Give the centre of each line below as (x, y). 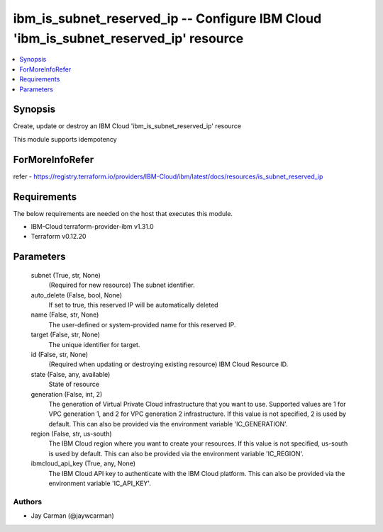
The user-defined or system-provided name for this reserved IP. (142, 324)
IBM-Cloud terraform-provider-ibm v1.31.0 (92, 227)
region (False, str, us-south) (72, 434)
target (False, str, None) (66, 335)
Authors (28, 502)
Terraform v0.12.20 (59, 237)
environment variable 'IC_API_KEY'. (100, 483)
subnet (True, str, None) (66, 275)
